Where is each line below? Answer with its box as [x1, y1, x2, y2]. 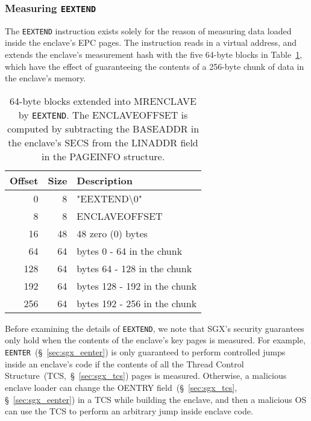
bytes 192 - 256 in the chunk [77, 296, 197, 310]
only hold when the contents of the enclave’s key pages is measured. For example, [5, 334, 306, 346]
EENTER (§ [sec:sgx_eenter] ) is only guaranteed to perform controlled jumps [5, 346, 286, 358]
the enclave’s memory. [5, 72, 86, 84]
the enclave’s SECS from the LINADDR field [8, 135, 198, 149]
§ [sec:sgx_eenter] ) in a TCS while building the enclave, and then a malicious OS [5, 393, 307, 405]
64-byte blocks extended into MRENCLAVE [10, 93, 196, 108]
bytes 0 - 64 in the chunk [77, 243, 183, 258]
